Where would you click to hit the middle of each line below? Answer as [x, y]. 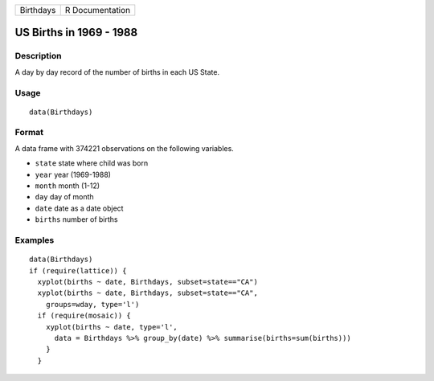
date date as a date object [79, 208]
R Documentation [98, 10]
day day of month [64, 197]
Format [29, 133]
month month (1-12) [68, 186]
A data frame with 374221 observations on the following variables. [125, 148]
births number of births [76, 219]
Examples [35, 240]
